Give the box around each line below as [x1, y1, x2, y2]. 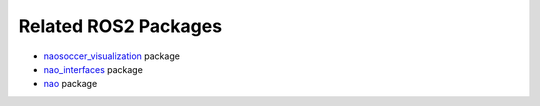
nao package [43, 78, 98, 90]
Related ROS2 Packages [18, 15, 223, 37]
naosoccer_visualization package [43, 50, 180, 62]
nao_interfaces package [43, 63, 144, 75]
